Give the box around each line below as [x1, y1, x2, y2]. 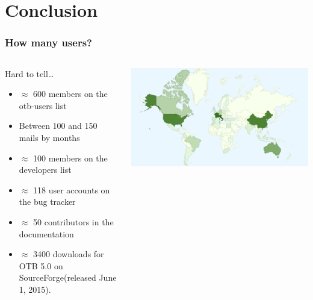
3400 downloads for [33, 248, 104, 260]
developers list [19, 163, 72, 176]
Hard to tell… [5, 67, 54, 80]
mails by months [19, 131, 80, 143]
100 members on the [33, 151, 108, 164]
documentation [19, 227, 74, 240]
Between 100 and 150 [19, 119, 98, 132]
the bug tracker [19, 195, 76, 208]
